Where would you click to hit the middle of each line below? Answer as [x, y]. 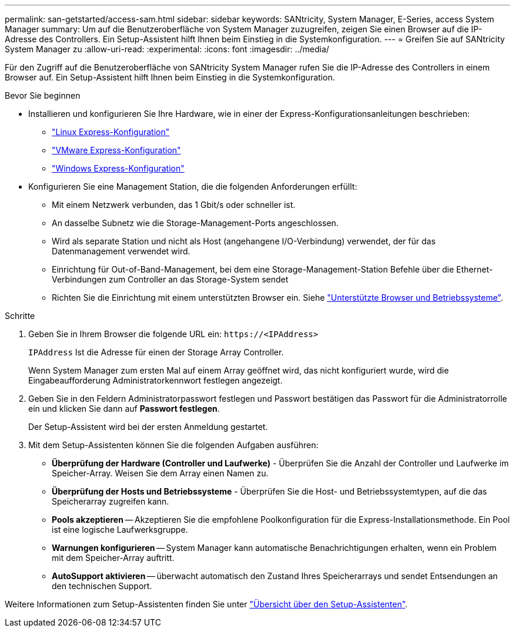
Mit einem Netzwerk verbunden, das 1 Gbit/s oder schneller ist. [174, 205]
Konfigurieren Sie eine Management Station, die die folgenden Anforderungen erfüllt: [193, 186]
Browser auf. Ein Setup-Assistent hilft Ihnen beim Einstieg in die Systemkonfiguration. [170, 77]
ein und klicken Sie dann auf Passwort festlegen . [124, 409]
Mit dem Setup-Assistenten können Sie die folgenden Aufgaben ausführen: [173, 445]
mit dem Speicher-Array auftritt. [113, 558]
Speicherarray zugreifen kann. [111, 501]
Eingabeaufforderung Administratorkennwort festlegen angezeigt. [155, 380]
